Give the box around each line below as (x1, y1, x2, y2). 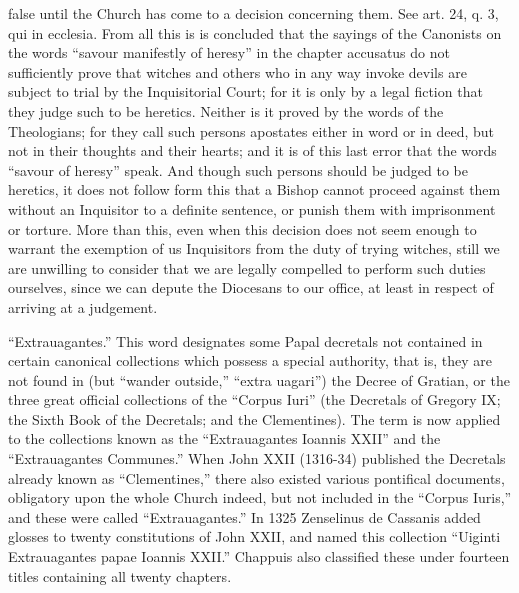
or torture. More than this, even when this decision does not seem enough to (8, 218, 477, 239)
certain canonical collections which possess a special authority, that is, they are (8, 350, 493, 371)
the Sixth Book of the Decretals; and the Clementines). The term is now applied (8, 408, 501, 429)
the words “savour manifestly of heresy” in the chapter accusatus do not (8, 42, 450, 63)
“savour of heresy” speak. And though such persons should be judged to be (8, 159, 468, 180)
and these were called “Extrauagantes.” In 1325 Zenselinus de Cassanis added (8, 506, 481, 527)
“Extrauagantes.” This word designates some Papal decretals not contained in (8, 330, 483, 351)
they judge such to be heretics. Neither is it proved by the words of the (8, 100, 444, 121)
